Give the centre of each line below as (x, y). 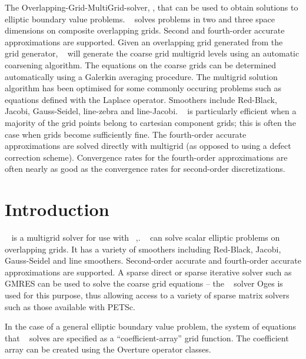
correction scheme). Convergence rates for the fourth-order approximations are (146, 157)
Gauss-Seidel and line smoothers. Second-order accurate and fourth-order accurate (153, 260)
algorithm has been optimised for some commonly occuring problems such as (143, 88)
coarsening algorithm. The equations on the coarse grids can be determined (140, 64)
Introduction (57, 209)
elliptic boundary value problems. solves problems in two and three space (140, 19)
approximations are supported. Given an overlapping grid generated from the (144, 41)
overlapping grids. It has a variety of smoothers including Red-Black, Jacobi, (143, 249)
